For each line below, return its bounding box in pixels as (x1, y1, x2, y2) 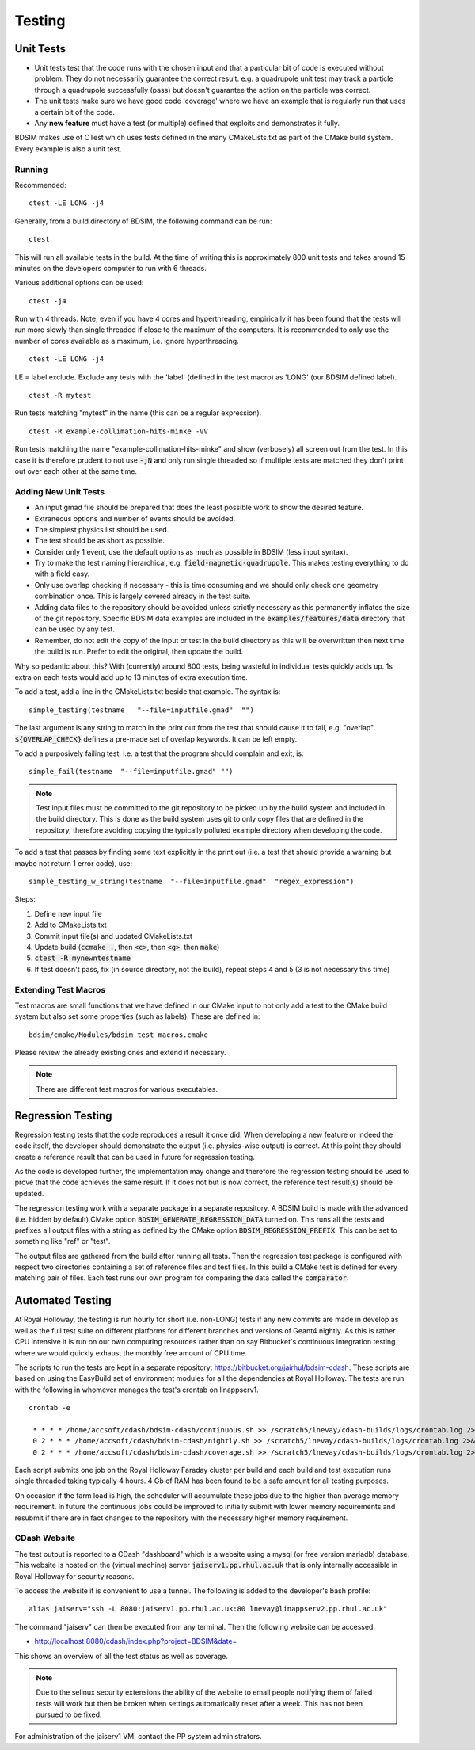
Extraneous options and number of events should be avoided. (34, 513, 236, 523)
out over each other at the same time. (14, 466, 138, 475)
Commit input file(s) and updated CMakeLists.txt (34, 931, 193, 940)
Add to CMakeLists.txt (34, 920, 107, 930)
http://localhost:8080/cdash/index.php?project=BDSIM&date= (34, 1637, 237, 1646)
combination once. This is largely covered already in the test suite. (34, 591, 251, 601)
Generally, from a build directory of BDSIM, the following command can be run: (14, 216, 272, 226)
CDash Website (14, 1533, 76, 1544)
